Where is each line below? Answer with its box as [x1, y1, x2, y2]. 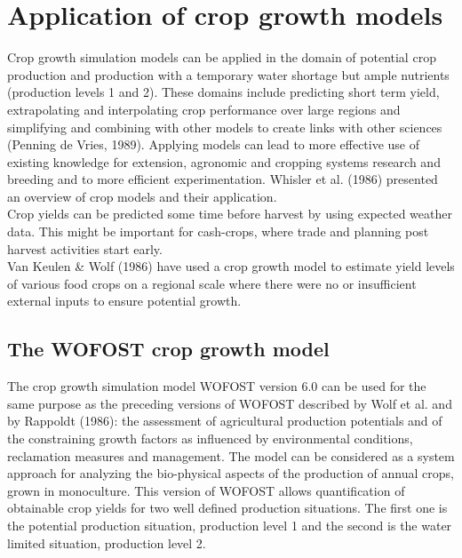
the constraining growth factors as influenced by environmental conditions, [7, 429, 413, 448]
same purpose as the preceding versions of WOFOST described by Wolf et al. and [7, 394, 452, 412]
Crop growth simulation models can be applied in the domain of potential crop [7, 48, 436, 67]
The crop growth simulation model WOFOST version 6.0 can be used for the [7, 377, 426, 395]
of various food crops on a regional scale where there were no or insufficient [7, 274, 417, 292]
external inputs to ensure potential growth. [7, 291, 242, 310]
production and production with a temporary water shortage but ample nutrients [7, 65, 450, 84]
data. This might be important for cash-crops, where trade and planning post [7, 222, 429, 241]
